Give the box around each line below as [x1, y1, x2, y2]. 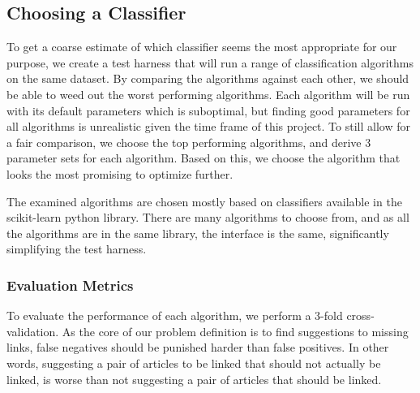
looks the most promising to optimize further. [6, 165, 234, 182]
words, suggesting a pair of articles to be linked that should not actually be [6, 354, 381, 371]
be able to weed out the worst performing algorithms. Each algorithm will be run [6, 85, 410, 102]
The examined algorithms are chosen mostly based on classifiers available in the [6, 192, 402, 209]
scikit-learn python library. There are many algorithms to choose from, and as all [6, 209, 409, 226]
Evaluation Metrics [6, 274, 134, 295]
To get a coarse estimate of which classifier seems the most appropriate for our [6, 38, 397, 55]
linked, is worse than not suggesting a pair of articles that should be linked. [6, 370, 382, 387]
